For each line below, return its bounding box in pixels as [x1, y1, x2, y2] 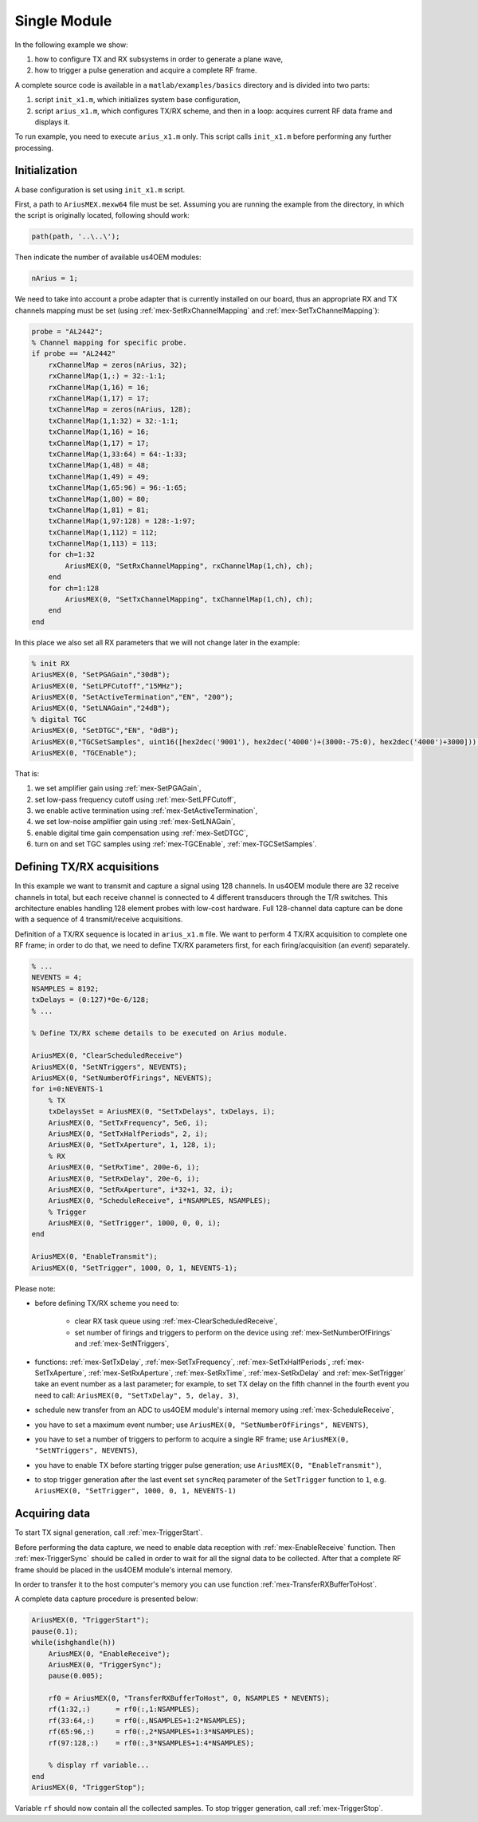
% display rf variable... [48, 1761, 150, 1770]
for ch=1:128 [48, 583, 100, 593]
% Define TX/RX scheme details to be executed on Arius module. [31, 1029, 288, 1038]
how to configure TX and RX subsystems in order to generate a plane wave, [34, 54, 284, 64]
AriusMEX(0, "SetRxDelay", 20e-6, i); [48, 1173, 200, 1183]
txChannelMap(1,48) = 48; [48, 461, 150, 470]
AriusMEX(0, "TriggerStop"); [31, 1783, 146, 1792]
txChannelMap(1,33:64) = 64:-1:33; [48, 449, 187, 459]
